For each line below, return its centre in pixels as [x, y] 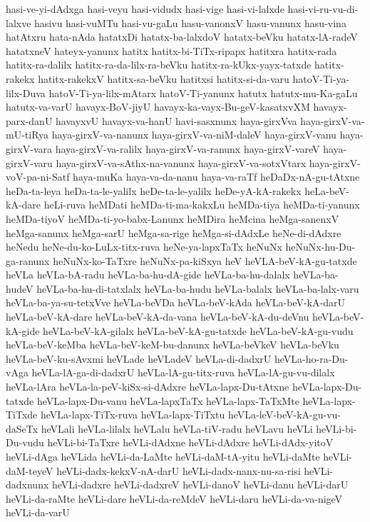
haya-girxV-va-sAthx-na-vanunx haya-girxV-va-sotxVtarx [181, 162]
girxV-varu [29, 162]
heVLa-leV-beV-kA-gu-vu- [284, 415]
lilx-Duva [26, 92]
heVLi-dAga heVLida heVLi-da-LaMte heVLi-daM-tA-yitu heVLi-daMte [163, 456]
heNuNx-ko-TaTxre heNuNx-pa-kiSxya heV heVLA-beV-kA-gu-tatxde [205, 260]
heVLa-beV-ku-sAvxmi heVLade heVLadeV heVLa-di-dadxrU [139, 358]
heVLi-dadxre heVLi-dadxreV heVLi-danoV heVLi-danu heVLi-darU [200, 485]
